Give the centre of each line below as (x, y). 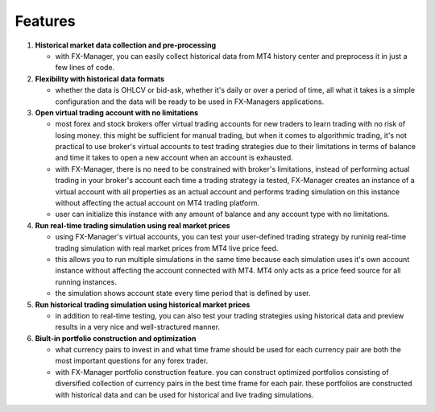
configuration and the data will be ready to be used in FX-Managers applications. (190, 102)
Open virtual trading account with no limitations (117, 112)
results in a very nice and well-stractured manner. (138, 327)
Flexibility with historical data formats (100, 79)
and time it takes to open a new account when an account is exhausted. (174, 158)
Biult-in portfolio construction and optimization (116, 338)
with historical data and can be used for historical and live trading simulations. (184, 394)
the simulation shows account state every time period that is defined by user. (183, 293)
